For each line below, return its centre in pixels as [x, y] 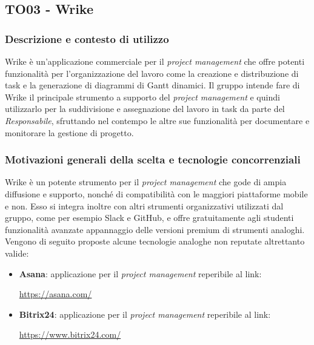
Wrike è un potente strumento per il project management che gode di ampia [146, 182]
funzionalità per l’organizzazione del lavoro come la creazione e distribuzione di [152, 73]
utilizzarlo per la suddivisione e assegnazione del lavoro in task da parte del [145, 109]
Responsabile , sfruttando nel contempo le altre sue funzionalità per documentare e [157, 120]
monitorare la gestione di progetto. [69, 132]
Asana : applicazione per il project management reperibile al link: [140, 273]
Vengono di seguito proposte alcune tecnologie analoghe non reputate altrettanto [155, 241]
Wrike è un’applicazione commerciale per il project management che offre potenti [155, 61]
